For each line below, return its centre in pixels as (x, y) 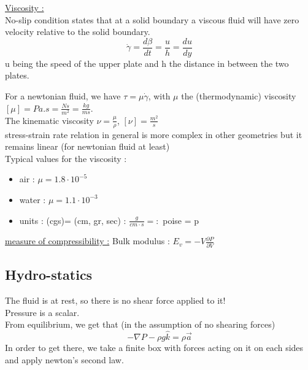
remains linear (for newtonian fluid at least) (87, 146)
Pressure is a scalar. (42, 312)
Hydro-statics (49, 275)
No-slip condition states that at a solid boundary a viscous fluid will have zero (152, 19)
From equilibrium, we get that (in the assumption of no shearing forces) (140, 324)
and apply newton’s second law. (64, 359)
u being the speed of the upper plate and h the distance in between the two (147, 63)
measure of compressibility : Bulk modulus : (87, 241)
